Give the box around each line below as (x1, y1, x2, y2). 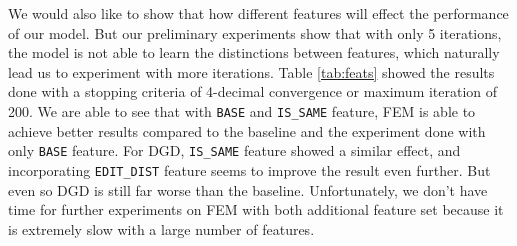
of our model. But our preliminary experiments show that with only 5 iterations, (8, 22, 502, 43)
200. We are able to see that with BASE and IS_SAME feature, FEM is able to (8, 100, 476, 121)
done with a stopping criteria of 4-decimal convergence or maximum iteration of (8, 81, 498, 102)
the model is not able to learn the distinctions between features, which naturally (8, 42, 500, 63)
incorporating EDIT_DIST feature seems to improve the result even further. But (8, 159, 491, 180)
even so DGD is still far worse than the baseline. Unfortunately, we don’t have (8, 179, 488, 200)
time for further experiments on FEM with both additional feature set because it (8, 199, 504, 220)
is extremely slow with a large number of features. (8, 218, 315, 239)
